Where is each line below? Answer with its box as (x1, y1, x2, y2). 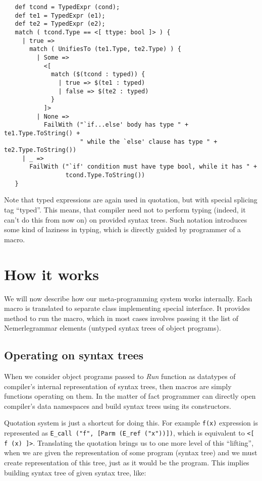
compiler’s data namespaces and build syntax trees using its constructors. (4, 400, 232, 411)
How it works (4, 263, 99, 284)
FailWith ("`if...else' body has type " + (43, 121, 189, 129)
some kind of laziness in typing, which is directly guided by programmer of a (4, 224, 241, 235)
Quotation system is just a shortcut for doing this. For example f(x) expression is (4, 417, 258, 428)
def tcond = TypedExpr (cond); (15, 4, 120, 11)
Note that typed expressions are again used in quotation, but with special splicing (4, 194, 257, 205)
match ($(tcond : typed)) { (51, 71, 145, 78)
